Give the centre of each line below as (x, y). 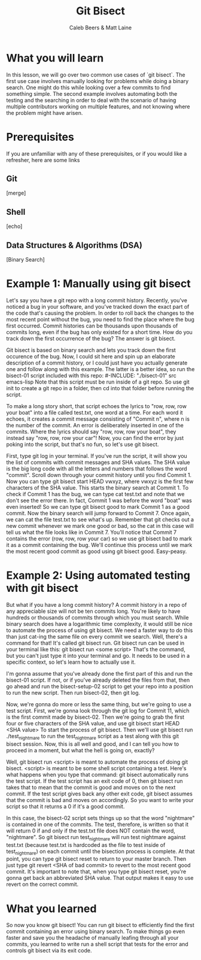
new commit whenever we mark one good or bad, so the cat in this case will (100, 526)
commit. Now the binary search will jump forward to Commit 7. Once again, (98, 513)
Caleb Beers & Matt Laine (100, 28)
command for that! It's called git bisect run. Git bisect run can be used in (95, 643)
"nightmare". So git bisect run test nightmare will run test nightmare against (96, 838)
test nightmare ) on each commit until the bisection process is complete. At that (100, 852)
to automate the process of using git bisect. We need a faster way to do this (100, 630)
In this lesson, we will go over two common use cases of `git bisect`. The (96, 75)
